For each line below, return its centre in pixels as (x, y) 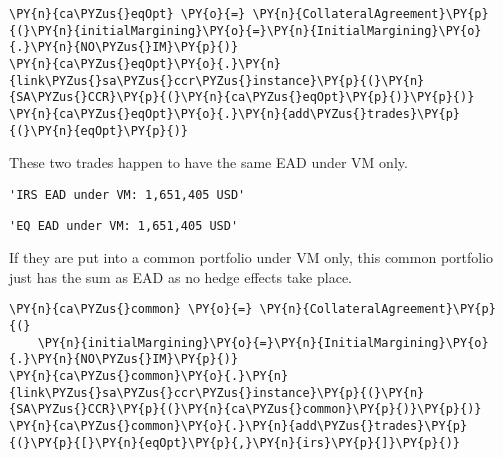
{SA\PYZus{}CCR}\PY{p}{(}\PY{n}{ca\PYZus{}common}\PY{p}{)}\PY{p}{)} (245, 409)
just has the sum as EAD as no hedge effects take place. (180, 276)
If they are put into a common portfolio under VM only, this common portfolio (251, 257)
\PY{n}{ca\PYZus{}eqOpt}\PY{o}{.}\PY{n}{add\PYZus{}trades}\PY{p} (235, 113)
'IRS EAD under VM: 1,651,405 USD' (127, 194)
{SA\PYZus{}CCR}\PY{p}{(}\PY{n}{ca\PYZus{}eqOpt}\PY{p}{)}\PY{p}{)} (242, 97)
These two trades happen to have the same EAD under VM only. (208, 162)
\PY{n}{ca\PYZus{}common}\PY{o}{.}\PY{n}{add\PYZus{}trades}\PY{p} (238, 425)
